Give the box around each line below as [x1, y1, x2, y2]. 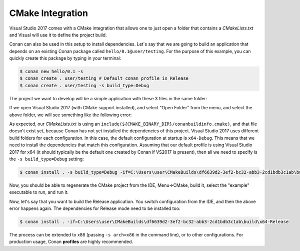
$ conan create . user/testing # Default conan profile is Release [19, 76, 189, 81]
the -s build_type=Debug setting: [9, 156, 84, 162]
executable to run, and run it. [9, 189, 69, 195]
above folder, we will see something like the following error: [9, 112, 132, 118]
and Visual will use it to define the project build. [9, 32, 107, 38]
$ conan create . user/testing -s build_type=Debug [19, 83, 149, 88]
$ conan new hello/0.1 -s [19, 69, 83, 75]
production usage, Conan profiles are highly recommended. [9, 238, 133, 245]
